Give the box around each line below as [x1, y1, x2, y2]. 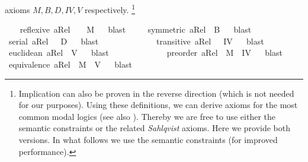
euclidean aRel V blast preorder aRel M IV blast [8, 46, 283, 59]
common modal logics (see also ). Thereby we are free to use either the [18, 110, 276, 122]
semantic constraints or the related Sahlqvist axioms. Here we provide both [18, 122, 291, 134]
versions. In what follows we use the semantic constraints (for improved [18, 134, 278, 145]
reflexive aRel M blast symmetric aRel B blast [20, 23, 252, 36]
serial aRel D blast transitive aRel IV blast [8, 34, 264, 47]
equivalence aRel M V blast [8, 58, 132, 71]
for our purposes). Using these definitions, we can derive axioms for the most [18, 99, 298, 111]
